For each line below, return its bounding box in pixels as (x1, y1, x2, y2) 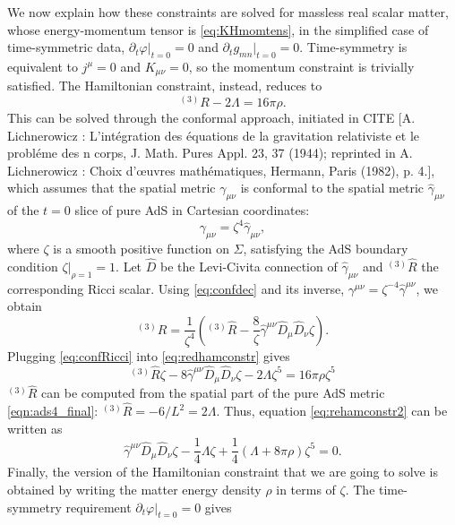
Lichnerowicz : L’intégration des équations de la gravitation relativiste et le (7, 125, 420, 144)
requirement (65, 497, 132, 516)
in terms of (276, 479, 336, 498)
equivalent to (7, 56, 78, 75)
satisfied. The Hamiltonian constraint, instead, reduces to (7, 76, 322, 95)
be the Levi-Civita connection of (159, 256, 338, 275)
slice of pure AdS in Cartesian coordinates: (74, 201, 310, 219)
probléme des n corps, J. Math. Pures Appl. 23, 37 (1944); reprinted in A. (7, 143, 413, 162)
